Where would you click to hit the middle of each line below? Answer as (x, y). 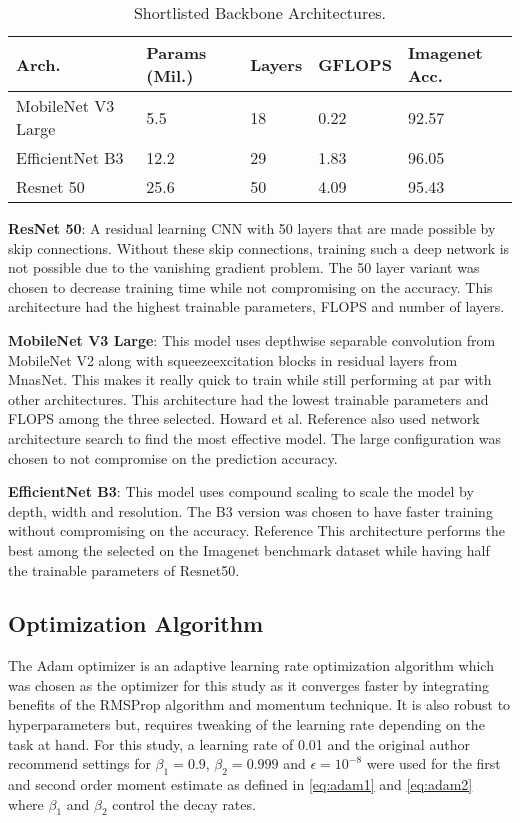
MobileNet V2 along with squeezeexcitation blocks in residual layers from (233, 359)
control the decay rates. (184, 803)
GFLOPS (355, 64)
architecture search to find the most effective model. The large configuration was (255, 437)
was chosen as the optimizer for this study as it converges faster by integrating (249, 684)
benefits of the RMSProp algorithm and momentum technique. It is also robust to (259, 704)
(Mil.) (170, 75)
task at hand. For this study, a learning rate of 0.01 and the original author (239, 743)
